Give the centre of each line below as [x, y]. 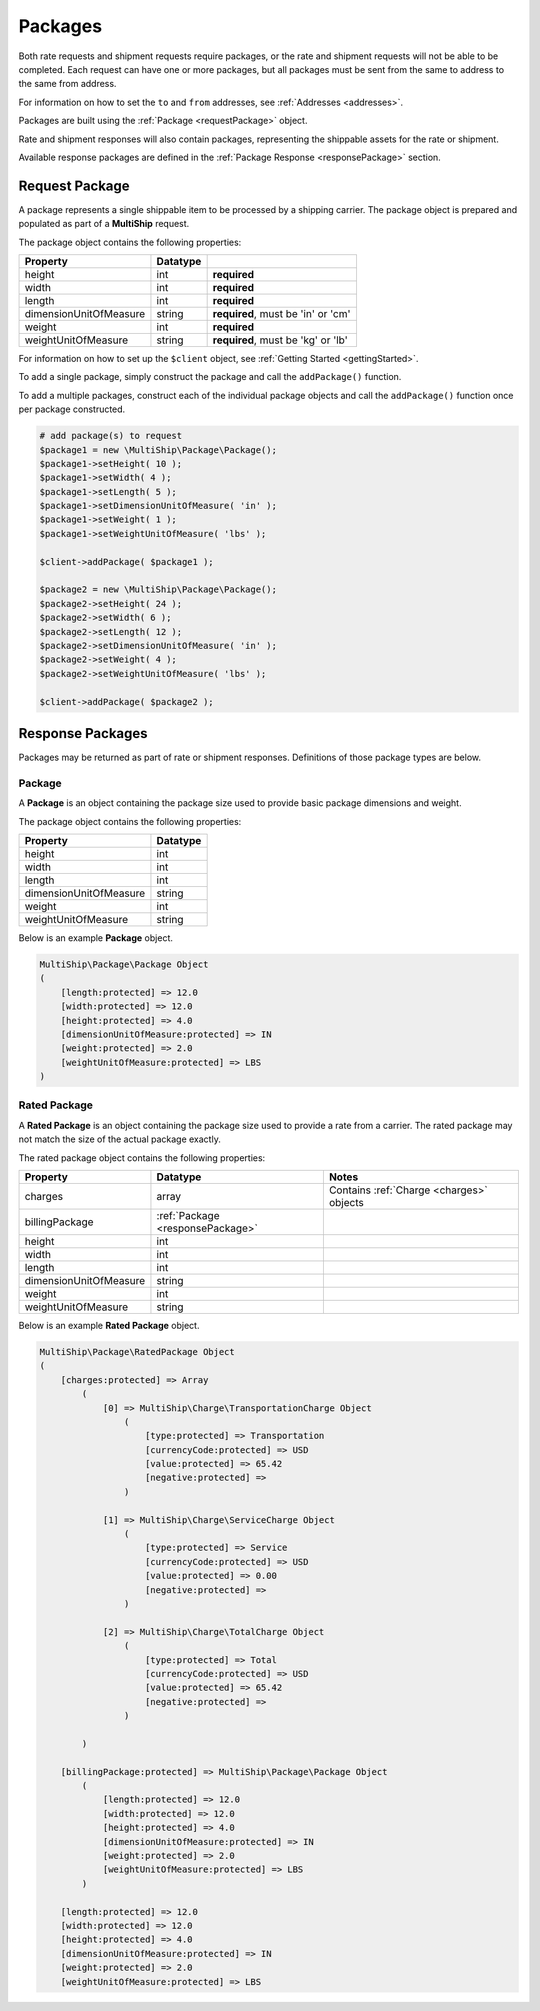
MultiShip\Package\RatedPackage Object [137, 1351]
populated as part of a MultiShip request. [104, 224]
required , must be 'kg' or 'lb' [280, 340]
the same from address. [67, 84]
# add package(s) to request [111, 436]
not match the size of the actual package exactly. [120, 1139]
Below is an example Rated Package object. [109, 1325]
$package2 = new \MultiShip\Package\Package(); [158, 589]
